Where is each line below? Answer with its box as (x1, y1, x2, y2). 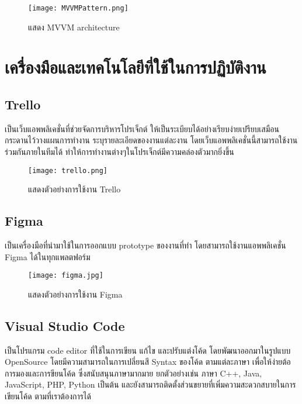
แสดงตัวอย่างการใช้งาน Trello (28, 183, 121, 195)
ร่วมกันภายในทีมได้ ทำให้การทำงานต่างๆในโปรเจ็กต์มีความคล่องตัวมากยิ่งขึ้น (5, 146, 234, 158)
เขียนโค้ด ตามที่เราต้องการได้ (5, 390, 91, 402)
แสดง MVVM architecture (28, 20, 120, 33)
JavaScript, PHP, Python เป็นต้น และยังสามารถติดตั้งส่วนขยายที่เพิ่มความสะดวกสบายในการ (5, 378, 296, 391)
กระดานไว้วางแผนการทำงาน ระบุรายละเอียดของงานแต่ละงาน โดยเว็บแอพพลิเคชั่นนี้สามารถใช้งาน (5, 134, 298, 146)
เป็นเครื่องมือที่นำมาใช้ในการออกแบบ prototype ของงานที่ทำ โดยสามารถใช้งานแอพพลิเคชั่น (5, 239, 286, 251)
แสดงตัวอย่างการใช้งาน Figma (28, 288, 123, 300)
